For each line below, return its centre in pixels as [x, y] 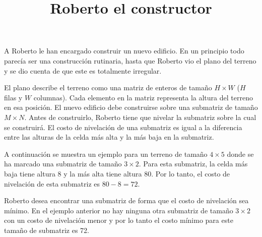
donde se [240, 154]
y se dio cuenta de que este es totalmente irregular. [83, 70]
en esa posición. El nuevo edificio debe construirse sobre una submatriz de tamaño [131, 107]
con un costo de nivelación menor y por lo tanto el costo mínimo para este [119, 220]
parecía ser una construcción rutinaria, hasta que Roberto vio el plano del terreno [130, 60]
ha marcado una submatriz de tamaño [63, 164]
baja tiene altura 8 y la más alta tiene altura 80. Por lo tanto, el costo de [117, 173]
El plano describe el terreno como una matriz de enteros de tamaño [108, 87]
